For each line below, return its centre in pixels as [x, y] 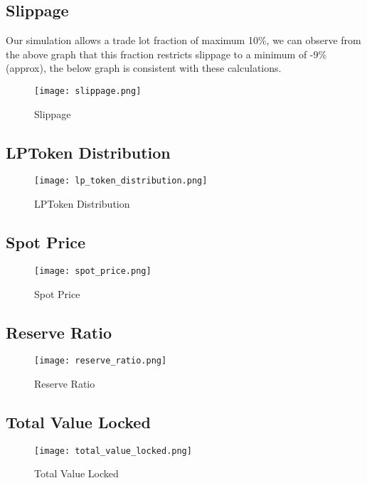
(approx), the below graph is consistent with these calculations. [144, 68]
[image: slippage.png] [88, 91]
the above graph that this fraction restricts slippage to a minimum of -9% [166, 54]
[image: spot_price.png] [93, 271]
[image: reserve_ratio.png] [101, 361]
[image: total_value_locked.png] [113, 451]
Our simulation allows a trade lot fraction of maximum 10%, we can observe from [183, 40]
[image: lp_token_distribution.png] [121, 181]
